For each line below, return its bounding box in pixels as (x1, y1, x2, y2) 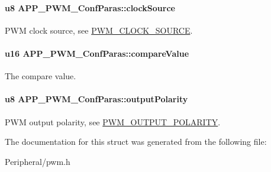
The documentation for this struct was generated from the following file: (5, 135, 267, 148)
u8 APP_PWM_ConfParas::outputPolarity (5, 93, 188, 105)
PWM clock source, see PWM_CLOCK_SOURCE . (5, 24, 193, 36)
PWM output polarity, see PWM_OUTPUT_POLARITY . (5, 115, 221, 128)
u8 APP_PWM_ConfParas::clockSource (5, 1, 175, 14)
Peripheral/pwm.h (5, 155, 70, 167)
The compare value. (5, 70, 76, 82)
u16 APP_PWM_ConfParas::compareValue (5, 47, 189, 59)
